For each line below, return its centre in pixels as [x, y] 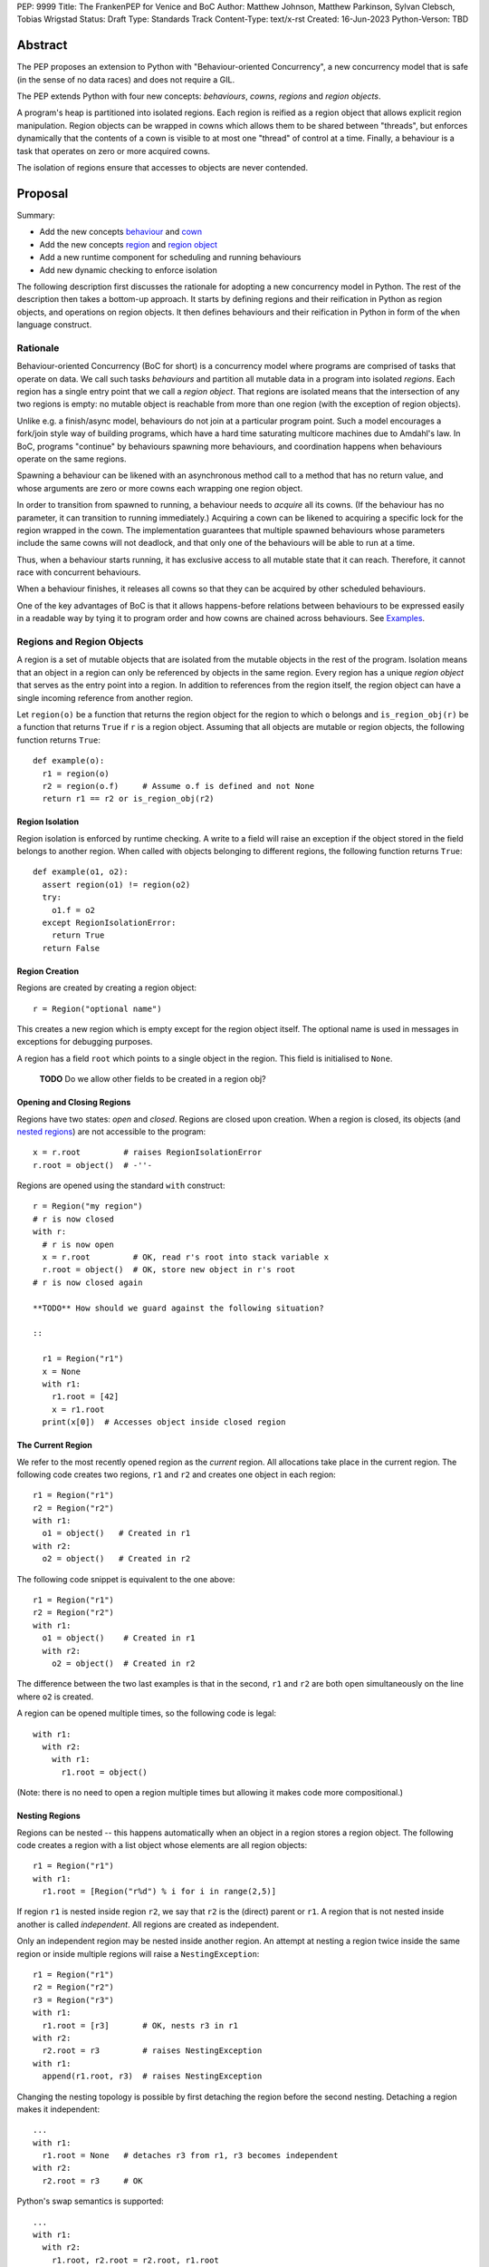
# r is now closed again [88, 1282]
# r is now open [78, 1244]
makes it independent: [58, 2109]
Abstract [42, 45]
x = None [62, 1371]
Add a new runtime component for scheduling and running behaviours [170, 258]
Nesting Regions [48, 1816]
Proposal [43, 194]
